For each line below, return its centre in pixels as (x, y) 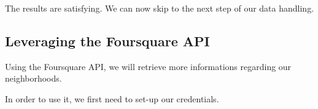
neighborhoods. (33, 78)
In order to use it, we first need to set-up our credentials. (112, 98)
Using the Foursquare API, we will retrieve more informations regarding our (148, 66)
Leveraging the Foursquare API (107, 40)
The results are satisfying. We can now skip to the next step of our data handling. (160, 8)
